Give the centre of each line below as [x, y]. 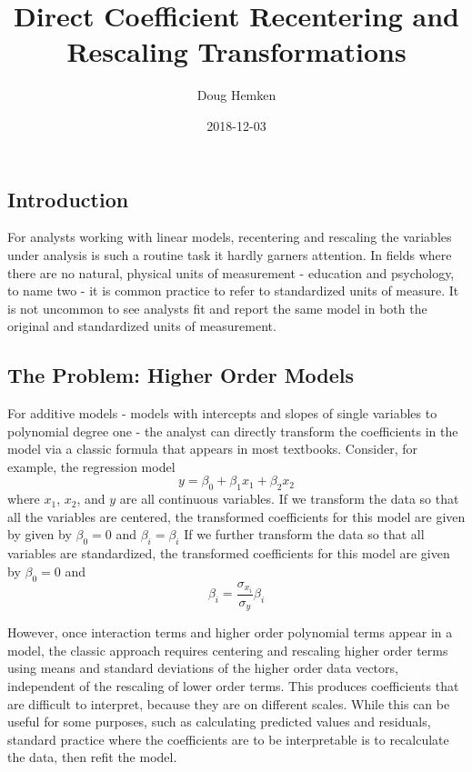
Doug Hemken [236, 95]
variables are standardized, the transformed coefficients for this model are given [229, 553]
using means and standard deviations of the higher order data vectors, [203, 668]
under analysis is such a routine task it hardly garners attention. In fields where [230, 254]
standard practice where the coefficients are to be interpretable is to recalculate [228, 739]
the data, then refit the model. [92, 757]
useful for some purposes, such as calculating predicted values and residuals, [219, 722]
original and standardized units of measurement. [142, 326]
